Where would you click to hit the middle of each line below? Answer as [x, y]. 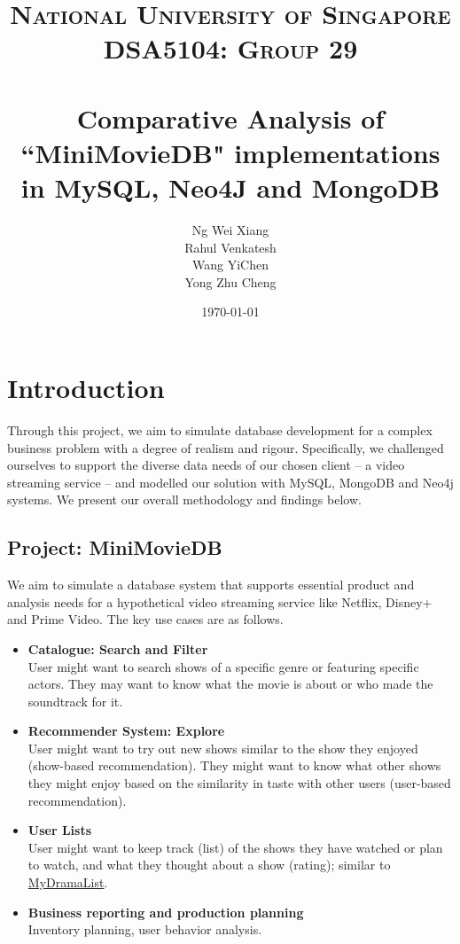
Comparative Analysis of [230, 117]
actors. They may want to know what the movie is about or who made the [230, 684]
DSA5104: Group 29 [230, 48]
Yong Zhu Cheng [230, 281]
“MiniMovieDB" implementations [230, 152]
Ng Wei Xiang [230, 230]
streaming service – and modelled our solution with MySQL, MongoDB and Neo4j [230, 482]
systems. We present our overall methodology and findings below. [184, 499]
